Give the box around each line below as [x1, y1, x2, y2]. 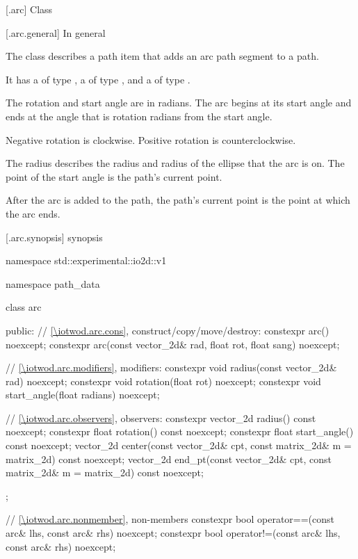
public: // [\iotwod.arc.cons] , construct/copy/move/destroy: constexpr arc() [6, 323, 329, 337]
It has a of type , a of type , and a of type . [6, 72, 190, 86]
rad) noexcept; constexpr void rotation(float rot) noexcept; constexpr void [6, 373, 321, 388]
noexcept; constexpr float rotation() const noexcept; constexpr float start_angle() [6, 424, 354, 439]
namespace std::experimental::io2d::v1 [6, 253, 167, 268]
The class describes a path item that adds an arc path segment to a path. [6, 49, 319, 63]
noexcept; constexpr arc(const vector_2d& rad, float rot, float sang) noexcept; [6, 337, 340, 351]
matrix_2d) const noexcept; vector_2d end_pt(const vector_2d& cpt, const [6, 451, 332, 466]
